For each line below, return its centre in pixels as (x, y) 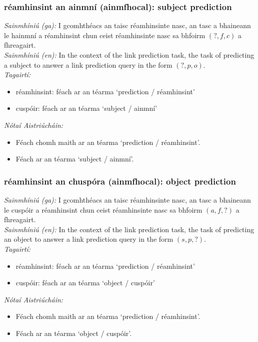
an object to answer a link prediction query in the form (89, 239)
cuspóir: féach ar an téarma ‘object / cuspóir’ (85, 283)
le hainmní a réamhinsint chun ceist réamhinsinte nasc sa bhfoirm (105, 35)
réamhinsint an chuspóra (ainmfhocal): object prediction (120, 181)
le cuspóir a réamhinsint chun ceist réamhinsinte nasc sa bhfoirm (103, 209)
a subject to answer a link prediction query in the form (88, 64)
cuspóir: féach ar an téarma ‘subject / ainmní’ (86, 108)
